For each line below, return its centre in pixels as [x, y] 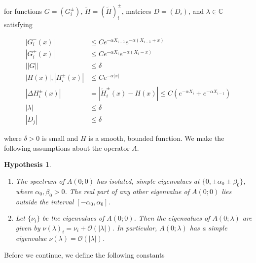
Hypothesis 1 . [28, 164]
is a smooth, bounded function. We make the [156, 138]
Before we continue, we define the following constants [84, 255]
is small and [60, 138]
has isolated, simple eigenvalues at [148, 181]
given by [28, 227]
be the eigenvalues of [73, 218]
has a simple [208, 227]
